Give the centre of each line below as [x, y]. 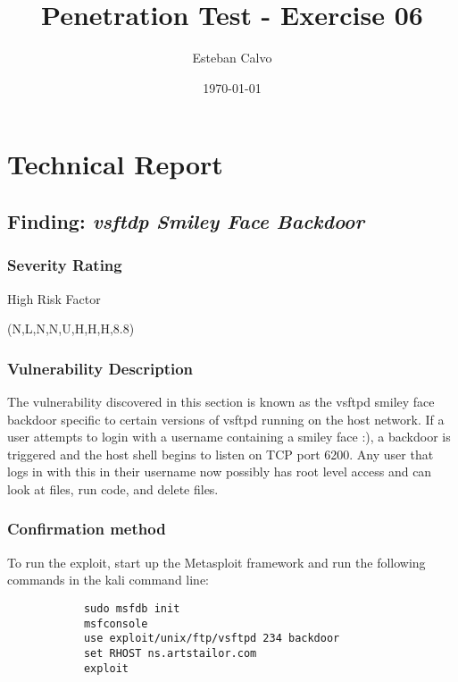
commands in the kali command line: [108, 580]
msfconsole [116, 623]
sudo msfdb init [132, 608]
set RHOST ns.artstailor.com [170, 653]
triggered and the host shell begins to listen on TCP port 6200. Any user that [221, 454]
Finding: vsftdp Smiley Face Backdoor [186, 220]
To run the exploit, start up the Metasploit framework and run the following [217, 562]
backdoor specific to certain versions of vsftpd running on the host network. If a [226, 419]
